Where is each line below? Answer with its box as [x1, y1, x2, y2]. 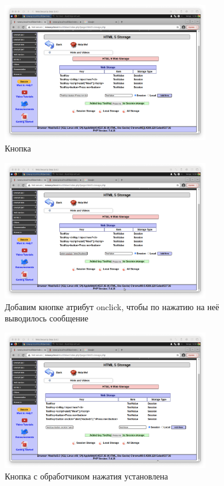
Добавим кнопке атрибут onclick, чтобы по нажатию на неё [5, 300, 219, 313]
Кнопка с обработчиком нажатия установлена [5, 470, 168, 482]
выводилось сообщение [5, 312, 88, 324]
